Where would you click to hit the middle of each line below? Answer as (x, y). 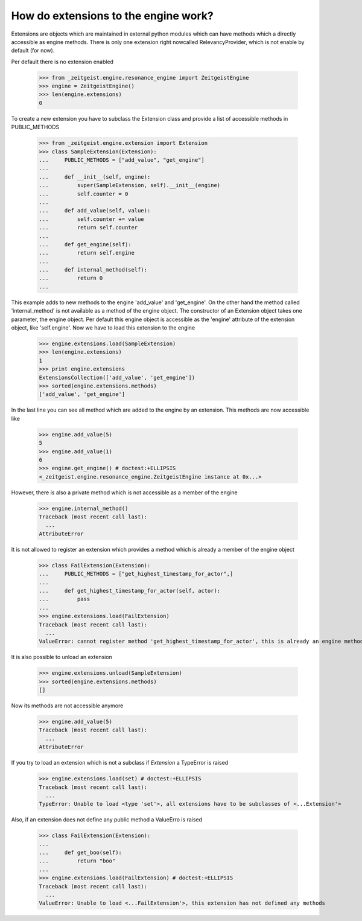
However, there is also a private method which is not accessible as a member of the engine (124, 492)
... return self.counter (88, 228)
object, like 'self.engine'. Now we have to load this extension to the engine (103, 328)
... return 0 (71, 278)
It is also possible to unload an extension (62, 657)
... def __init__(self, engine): (95, 177)
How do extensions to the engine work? (112, 16)
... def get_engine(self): (85, 244)
